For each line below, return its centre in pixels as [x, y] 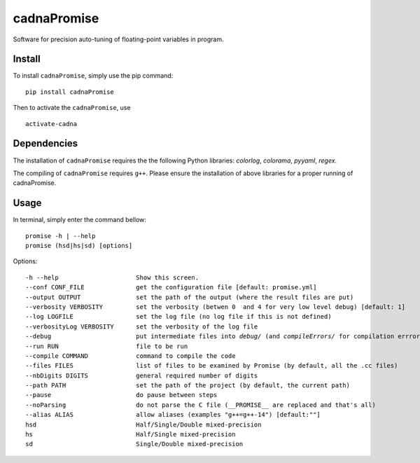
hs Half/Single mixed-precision [131, 435]
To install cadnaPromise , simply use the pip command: [93, 76]
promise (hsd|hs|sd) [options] [79, 246]
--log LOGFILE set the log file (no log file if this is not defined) [178, 317]
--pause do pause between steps [121, 395]
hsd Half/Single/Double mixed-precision [143, 424]
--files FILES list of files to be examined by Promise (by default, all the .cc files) [212, 366]
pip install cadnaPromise [70, 92]
